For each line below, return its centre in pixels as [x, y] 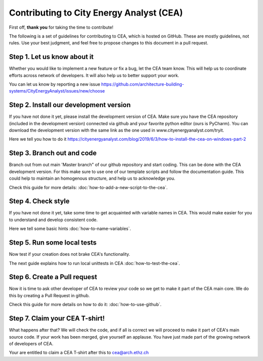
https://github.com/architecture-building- [143, 84]
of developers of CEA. [31, 343]
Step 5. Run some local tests [53, 243]
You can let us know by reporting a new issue [55, 84]
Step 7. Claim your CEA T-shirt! [57, 318]
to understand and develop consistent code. [53, 220]
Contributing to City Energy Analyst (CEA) [96, 13]
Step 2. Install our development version [70, 105]
